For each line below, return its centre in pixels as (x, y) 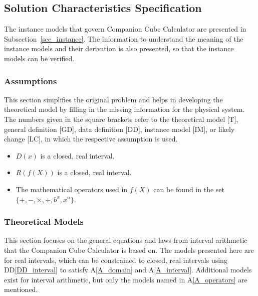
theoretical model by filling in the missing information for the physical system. (124, 109)
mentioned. (21, 289)
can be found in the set (189, 189)
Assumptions (31, 81)
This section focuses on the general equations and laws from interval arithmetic (126, 240)
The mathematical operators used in (72, 189)
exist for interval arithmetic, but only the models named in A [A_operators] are (126, 279)
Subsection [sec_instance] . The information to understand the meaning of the (124, 38)
